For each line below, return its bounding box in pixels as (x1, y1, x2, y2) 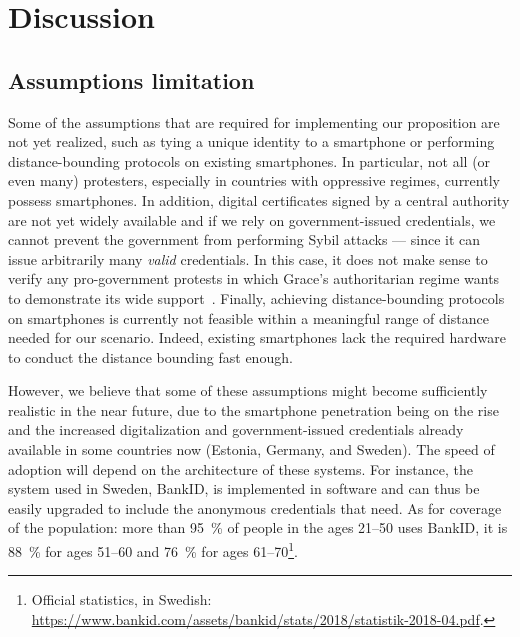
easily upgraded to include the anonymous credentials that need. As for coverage (8, 497, 502, 518)
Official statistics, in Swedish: (31, 589, 212, 610)
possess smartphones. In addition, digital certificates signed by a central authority (8, 189, 510, 210)
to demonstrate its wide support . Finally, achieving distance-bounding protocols (8, 287, 505, 308)
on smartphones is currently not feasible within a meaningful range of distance (8, 307, 489, 328)
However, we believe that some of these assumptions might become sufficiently (8, 380, 488, 401)
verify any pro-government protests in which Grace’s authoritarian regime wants (8, 268, 500, 289)
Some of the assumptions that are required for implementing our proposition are (8, 111, 500, 132)
